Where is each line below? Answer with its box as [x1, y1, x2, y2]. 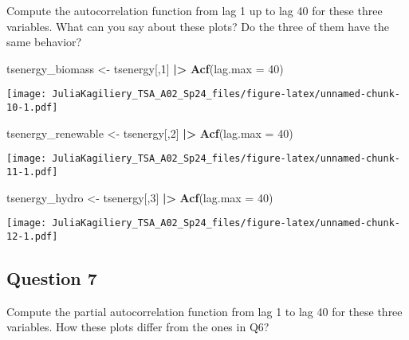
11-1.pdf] [6, 166, 58, 178]
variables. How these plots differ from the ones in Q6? [6, 319, 269, 335]
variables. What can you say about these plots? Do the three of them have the [6, 18, 390, 34]
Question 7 [6, 265, 97, 290]
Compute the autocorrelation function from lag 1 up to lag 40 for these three [6, 2, 383, 18]
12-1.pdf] [6, 230, 58, 242]
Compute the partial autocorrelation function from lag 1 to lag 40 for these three [6, 303, 403, 319]
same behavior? [6, 33, 82, 50]
